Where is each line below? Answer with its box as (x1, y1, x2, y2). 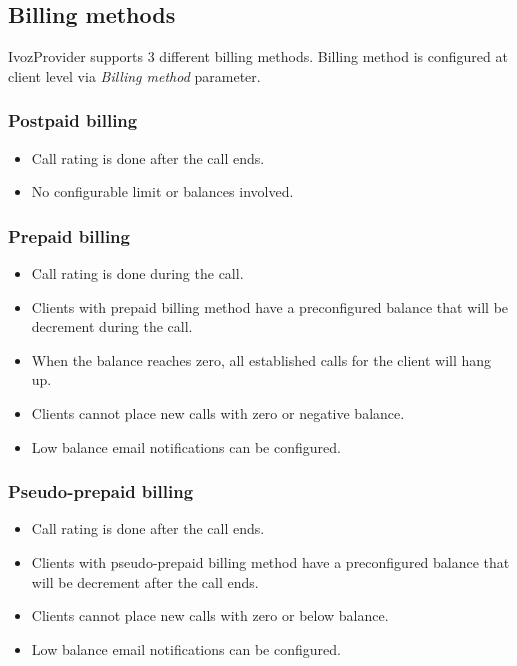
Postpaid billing (8, 108, 138, 133)
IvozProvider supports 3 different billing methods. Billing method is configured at (8, 46, 508, 67)
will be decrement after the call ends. (31, 571, 259, 592)
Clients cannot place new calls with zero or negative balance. (31, 402, 405, 423)
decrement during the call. (31, 316, 193, 337)
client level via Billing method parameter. (8, 65, 261, 86)
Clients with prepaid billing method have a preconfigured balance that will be (31, 296, 509, 317)
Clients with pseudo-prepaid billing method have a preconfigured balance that (31, 551, 510, 572)
